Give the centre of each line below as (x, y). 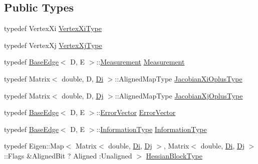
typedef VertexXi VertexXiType (53, 28)
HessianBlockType (174, 155)
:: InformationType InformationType (152, 129)
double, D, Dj (83, 95)
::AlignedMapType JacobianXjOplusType (179, 95)
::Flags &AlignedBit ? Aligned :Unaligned (68, 155)
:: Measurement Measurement (141, 62)
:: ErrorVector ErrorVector (136, 112)
